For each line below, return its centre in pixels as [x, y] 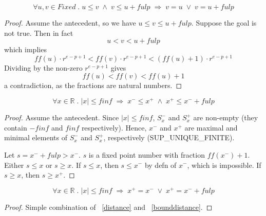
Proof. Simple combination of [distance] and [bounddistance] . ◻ [108, 207]
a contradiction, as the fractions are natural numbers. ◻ [93, 85]
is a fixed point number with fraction [147, 154]
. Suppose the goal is [224, 23]
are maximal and [211, 127]
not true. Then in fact [39, 33]
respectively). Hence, [114, 127]
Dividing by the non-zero [43, 67]
